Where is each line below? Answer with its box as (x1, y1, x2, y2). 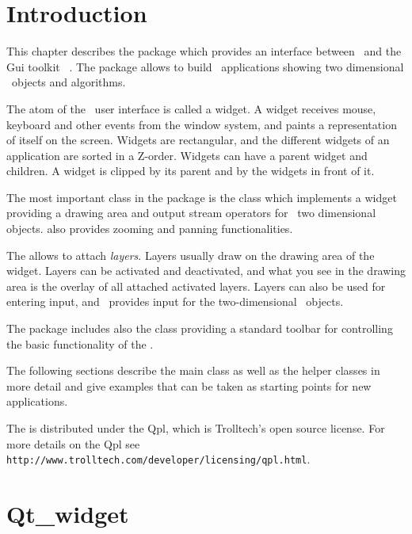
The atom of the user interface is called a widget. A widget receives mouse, (6, 100, 376, 116)
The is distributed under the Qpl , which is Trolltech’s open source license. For (6, 420, 385, 436)
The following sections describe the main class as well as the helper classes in (6, 362, 380, 379)
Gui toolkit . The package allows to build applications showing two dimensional (6, 58, 404, 74)
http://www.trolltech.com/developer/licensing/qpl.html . (6, 451, 311, 467)
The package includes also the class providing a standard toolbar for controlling (6, 320, 393, 337)
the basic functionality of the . (6, 335, 154, 352)
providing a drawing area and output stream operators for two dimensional (6, 204, 376, 221)
